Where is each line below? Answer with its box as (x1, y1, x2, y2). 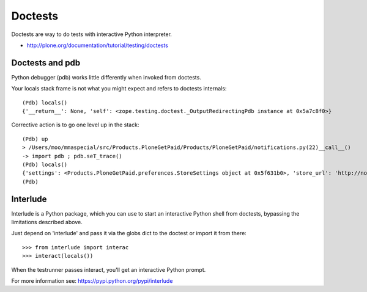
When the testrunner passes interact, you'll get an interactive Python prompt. (11, 266, 206, 273)
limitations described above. (11, 219, 83, 226)
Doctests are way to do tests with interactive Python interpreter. (11, 31, 172, 38)
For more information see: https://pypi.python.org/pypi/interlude (11, 277, 173, 284)
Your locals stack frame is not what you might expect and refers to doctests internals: (11, 85, 227, 92)
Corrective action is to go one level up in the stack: (11, 121, 139, 128)
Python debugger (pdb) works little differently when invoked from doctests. (11, 73, 201, 81)
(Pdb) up (22, 135, 48, 142)
